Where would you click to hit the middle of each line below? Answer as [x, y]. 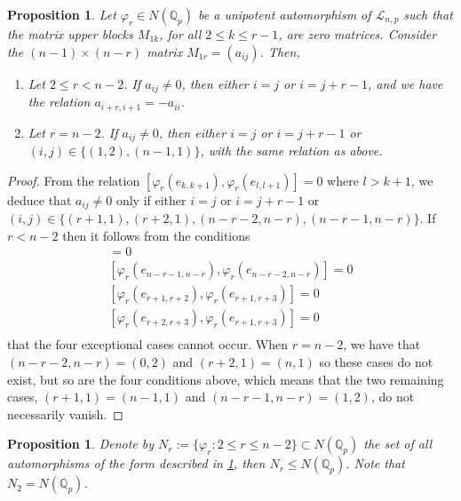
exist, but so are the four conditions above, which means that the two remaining [226, 379]
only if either [151, 199]
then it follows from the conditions [156, 235]
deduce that [40, 199]
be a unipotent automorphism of [285, 14]
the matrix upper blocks [70, 34]
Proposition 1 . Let [62, 14]
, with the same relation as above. [291, 150]
